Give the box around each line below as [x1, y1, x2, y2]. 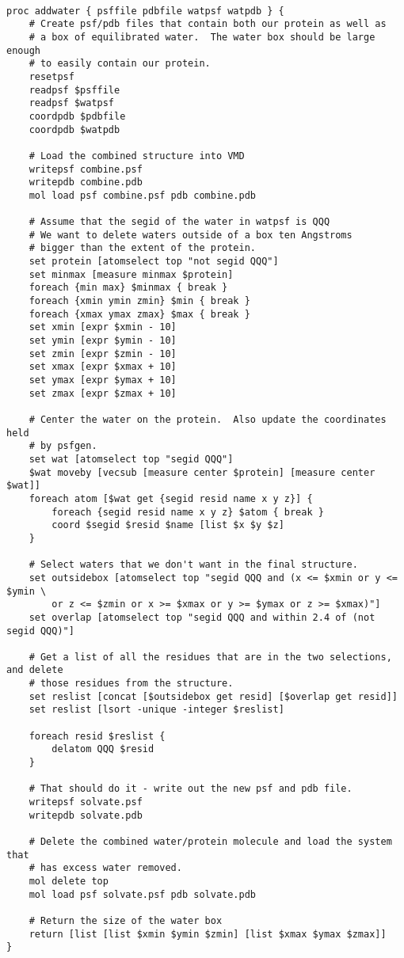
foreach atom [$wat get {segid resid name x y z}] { [29, 492, 313, 504]
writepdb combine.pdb [29, 177, 143, 188]
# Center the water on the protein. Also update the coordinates [29, 414, 387, 425]
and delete [6, 664, 63, 676]
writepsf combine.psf [29, 163, 143, 175]
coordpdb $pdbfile [29, 110, 126, 122]
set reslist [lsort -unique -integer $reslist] [29, 704, 284, 716]
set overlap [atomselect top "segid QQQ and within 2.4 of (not [29, 611, 375, 623]
